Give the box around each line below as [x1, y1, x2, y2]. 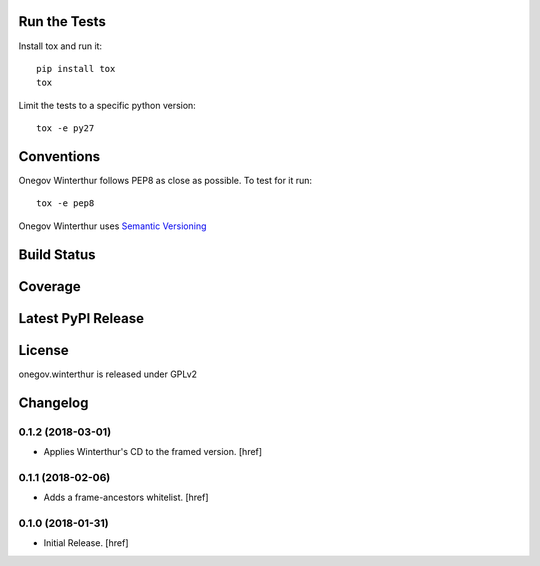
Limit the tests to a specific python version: [18, 99, 197, 111]
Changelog [18, 394, 89, 411]
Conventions [18, 148, 101, 165]
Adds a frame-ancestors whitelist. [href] [43, 491, 209, 504]
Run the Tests [18, 13, 107, 30]
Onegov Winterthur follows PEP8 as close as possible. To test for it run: [18, 174, 313, 186]
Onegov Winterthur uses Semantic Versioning [18, 220, 207, 232]
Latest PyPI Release [18, 310, 145, 327]
